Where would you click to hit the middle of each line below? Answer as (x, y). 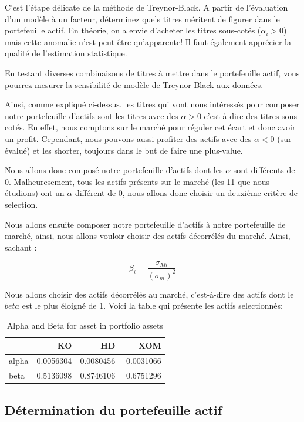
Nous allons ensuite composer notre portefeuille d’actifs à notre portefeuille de (145, 224)
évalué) (18, 150)
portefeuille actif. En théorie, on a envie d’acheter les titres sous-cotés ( (133, 30)
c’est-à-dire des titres (241, 115)
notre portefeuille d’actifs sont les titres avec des (92, 115)
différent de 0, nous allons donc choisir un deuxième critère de (186, 193)
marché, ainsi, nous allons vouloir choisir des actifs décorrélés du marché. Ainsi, (148, 236)
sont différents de (264, 170)
